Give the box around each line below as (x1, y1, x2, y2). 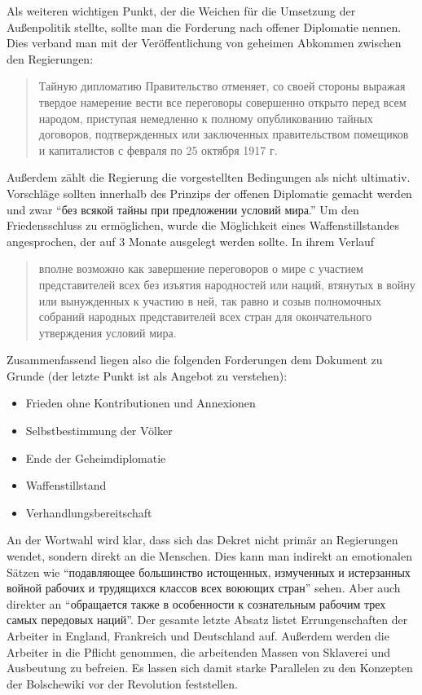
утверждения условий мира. (38, 323, 177, 341)
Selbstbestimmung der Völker (25, 422, 173, 439)
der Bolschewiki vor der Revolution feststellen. (7, 675, 238, 692)
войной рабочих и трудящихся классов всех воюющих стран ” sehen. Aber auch (7, 579, 401, 596)
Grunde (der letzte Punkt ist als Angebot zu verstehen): (7, 367, 288, 384)
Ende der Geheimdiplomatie (25, 449, 166, 466)
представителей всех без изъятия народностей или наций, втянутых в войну (38, 275, 415, 293)
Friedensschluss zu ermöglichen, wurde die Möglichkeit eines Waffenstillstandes (7, 217, 399, 234)
